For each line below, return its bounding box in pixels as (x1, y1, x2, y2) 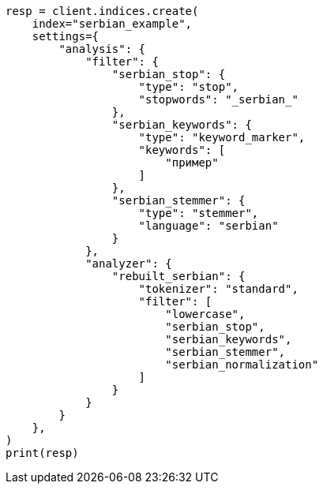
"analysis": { (58, 43, 146, 55)
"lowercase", (165, 308, 246, 320)
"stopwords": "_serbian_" (138, 93, 299, 106)
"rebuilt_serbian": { (111, 270, 246, 282)
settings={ (32, 30, 100, 43)
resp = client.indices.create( (6, 5, 199, 17)
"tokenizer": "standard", (138, 282, 299, 295)
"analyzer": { (85, 257, 172, 270)
